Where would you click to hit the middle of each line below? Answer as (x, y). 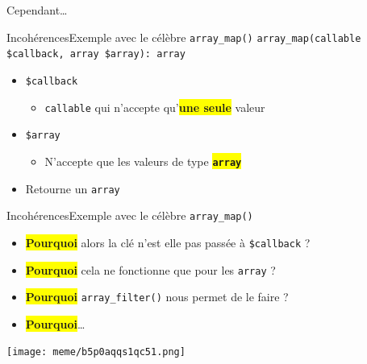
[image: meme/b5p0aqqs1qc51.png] (96, 352)
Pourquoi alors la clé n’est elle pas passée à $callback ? (168, 242)
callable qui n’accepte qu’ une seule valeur (155, 107)
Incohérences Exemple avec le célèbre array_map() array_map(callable (184, 37)
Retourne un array (73, 188)
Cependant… (37, 10)
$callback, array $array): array (96, 54)
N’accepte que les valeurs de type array (143, 161)
